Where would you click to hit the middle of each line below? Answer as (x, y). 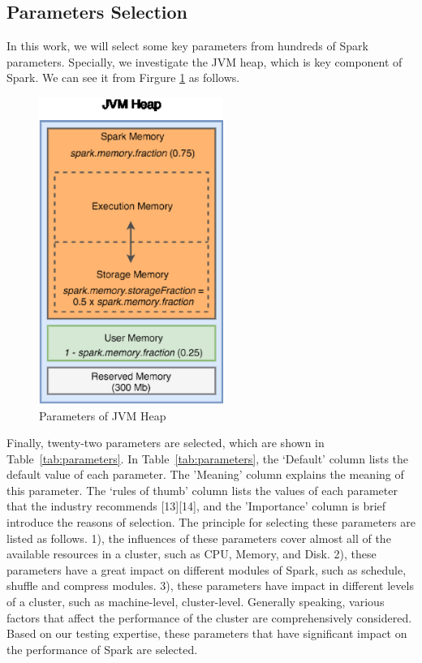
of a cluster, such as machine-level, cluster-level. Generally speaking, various (196, 602)
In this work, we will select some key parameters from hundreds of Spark (187, 46)
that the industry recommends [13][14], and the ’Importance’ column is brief (196, 506)
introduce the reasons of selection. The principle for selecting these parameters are (211, 522)
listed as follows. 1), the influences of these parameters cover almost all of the (199, 538)
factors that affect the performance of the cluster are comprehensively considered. (209, 617)
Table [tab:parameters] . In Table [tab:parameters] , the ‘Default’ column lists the (208, 458)
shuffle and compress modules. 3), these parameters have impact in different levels (210, 586)
